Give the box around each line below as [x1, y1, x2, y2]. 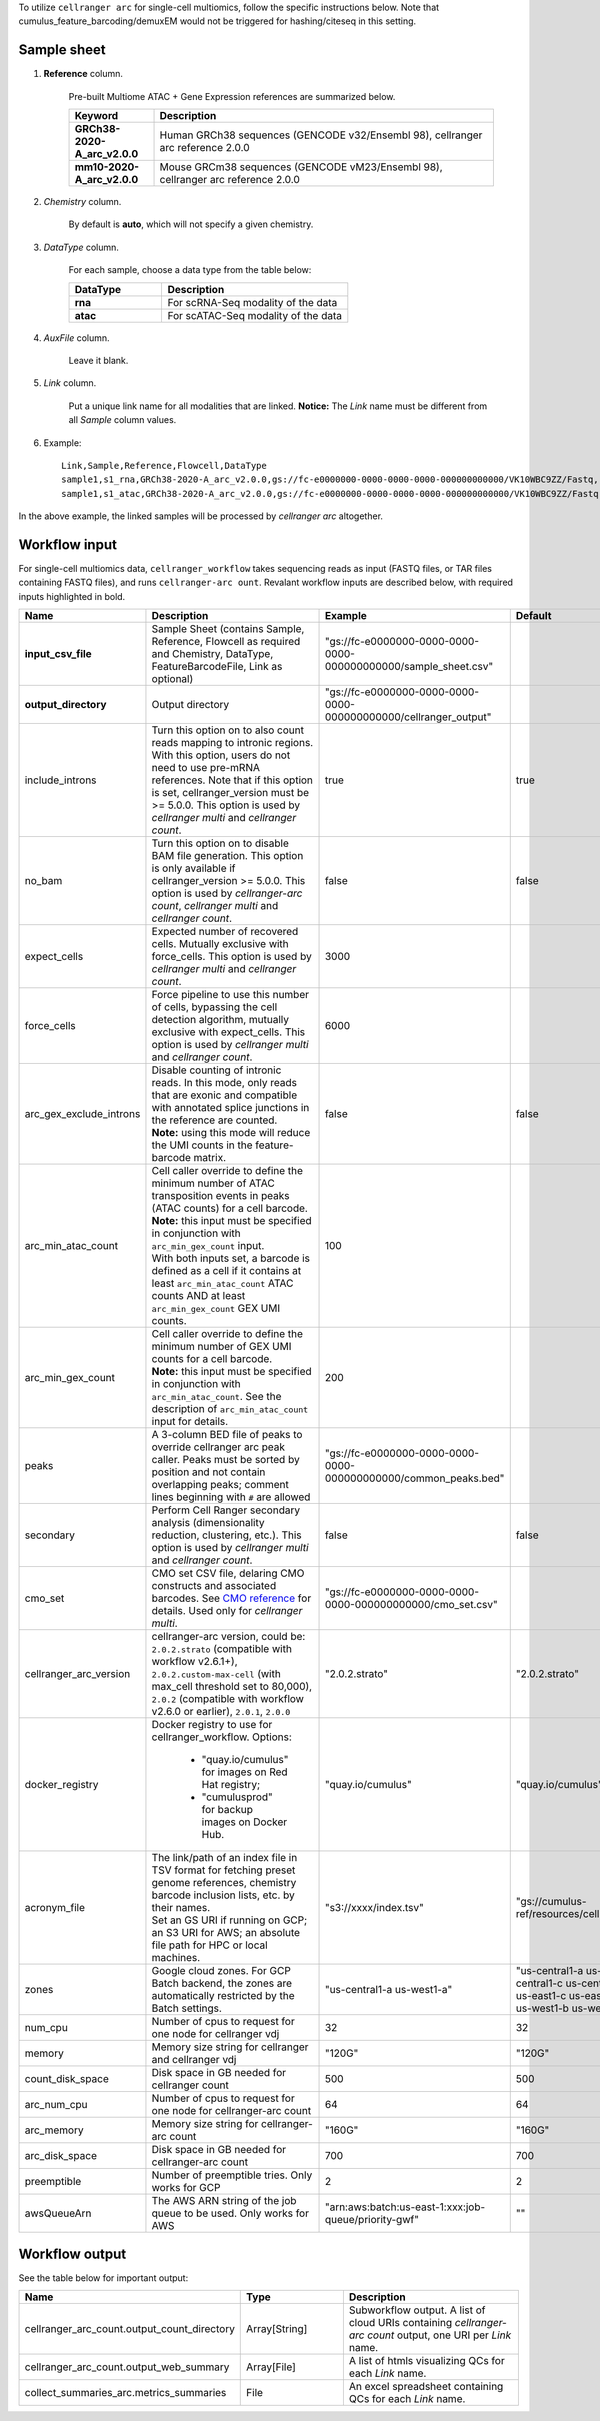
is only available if [151, 861, 236, 875]
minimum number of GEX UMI [151, 1340, 292, 1354]
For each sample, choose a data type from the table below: [68, 264, 312, 276]
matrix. [193, 1151, 227, 1165]
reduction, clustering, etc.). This [151, 1528, 302, 1542]
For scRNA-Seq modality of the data [167, 295, 338, 309]
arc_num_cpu [24, 2098, 89, 2112]
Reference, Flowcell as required [151, 635, 301, 649]
